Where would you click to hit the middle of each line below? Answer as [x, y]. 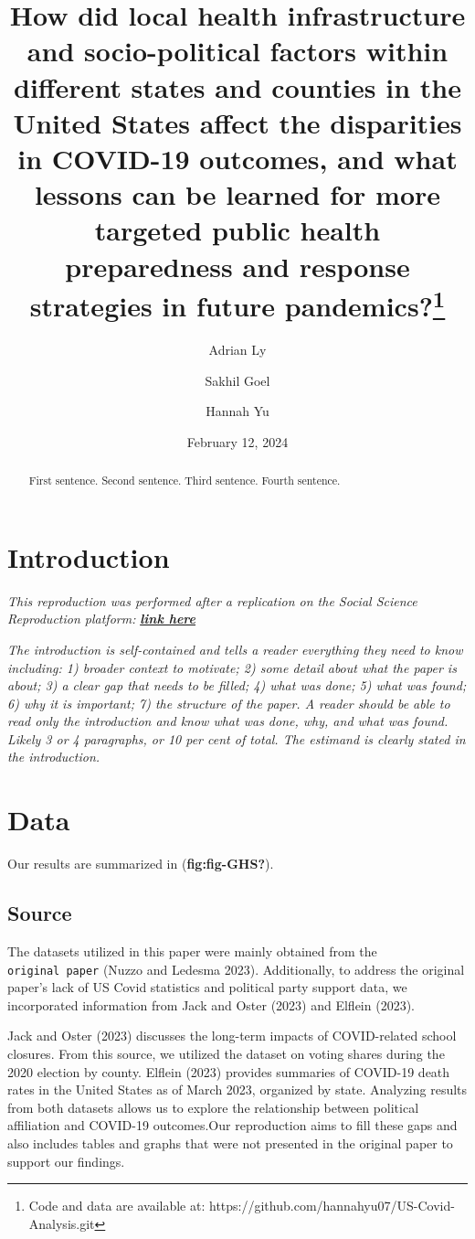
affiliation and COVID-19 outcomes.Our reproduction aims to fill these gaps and [232, 1125]
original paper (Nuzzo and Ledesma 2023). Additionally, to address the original [236, 969]
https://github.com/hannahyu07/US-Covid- [332, 1206]
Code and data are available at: [117, 1206]
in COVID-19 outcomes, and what [237, 158]
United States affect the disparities [237, 122]
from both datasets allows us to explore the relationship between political [213, 1107]
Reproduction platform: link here [101, 619]
